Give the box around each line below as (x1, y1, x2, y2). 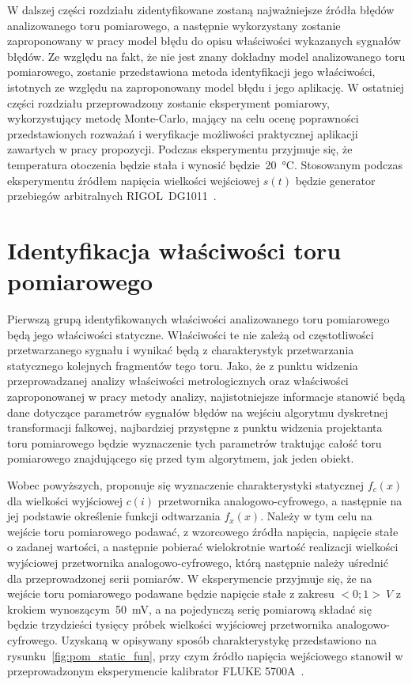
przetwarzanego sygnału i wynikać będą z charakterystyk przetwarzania (7, 342, 354, 358)
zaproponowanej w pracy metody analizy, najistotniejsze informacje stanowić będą (7, 388, 406, 404)
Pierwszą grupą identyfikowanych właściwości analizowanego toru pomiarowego (7, 311, 390, 327)
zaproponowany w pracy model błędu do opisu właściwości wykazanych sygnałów (7, 32, 401, 49)
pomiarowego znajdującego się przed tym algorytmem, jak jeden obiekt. (7, 450, 354, 467)
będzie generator (295, 172, 376, 188)
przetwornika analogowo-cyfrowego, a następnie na (157, 492, 403, 508)
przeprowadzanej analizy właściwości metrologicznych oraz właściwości (7, 372, 349, 389)
